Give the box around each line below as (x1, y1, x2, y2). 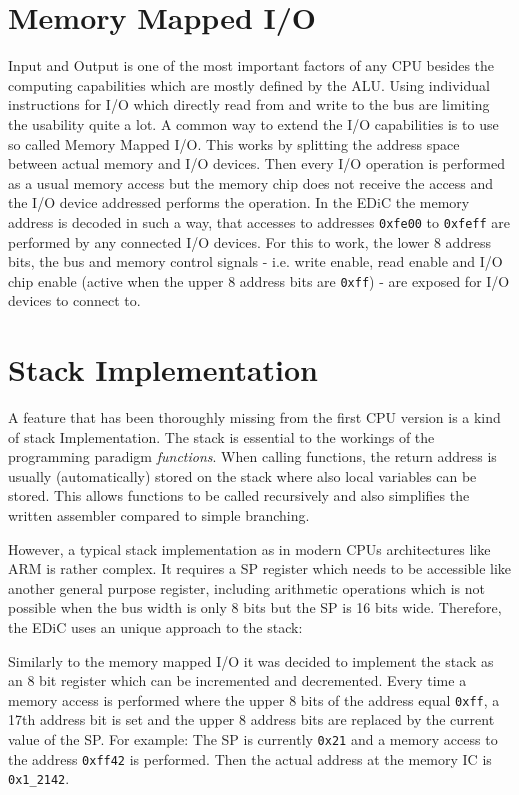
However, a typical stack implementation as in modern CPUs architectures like (8, 538, 491, 559)
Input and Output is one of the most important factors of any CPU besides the (8, 55, 495, 76)
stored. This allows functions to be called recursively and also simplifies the (8, 485, 470, 506)
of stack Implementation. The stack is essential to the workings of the (8, 426, 435, 447)
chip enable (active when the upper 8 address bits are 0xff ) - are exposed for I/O (8, 270, 510, 291)
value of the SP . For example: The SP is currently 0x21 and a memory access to (8, 729, 498, 750)
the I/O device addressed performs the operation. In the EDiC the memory (8, 192, 470, 213)
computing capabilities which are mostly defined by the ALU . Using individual (8, 74, 490, 95)
